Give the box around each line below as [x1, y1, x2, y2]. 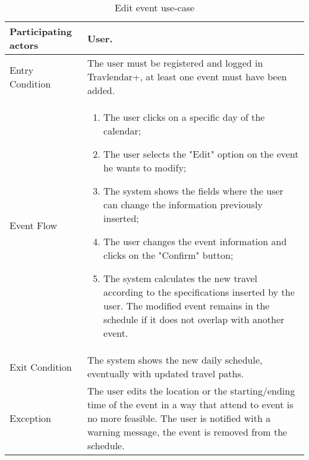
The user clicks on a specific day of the [103, 110, 265, 124]
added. [87, 83, 115, 97]
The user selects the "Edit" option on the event [103, 147, 299, 161]
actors [10, 38, 39, 52]
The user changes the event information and [103, 234, 287, 248]
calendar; [103, 124, 141, 137]
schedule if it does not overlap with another [103, 312, 285, 326]
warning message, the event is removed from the [87, 425, 288, 439]
